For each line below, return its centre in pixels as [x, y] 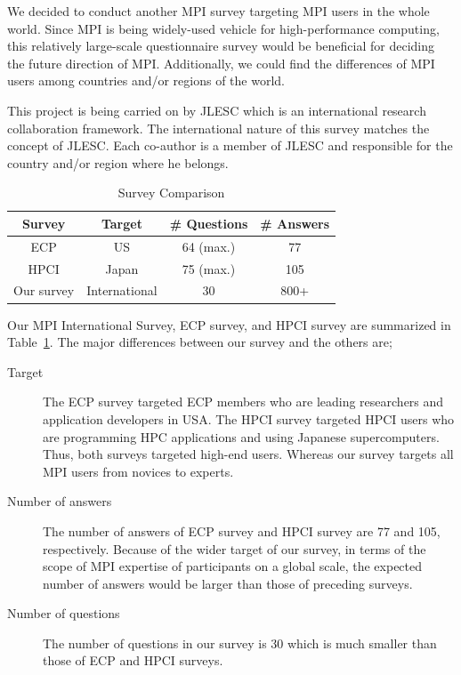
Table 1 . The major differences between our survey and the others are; [200, 342]
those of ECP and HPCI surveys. [133, 660]
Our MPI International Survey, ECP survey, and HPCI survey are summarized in [229, 324]
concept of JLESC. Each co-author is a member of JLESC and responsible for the [230, 145]
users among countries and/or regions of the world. [146, 80]
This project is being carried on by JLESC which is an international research [217, 110]
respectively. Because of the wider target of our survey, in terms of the [235, 548]
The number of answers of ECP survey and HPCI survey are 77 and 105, [242, 530]
